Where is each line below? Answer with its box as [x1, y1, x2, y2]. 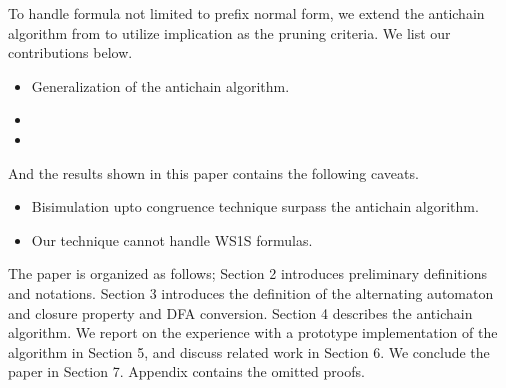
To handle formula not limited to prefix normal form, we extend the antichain [8, 3, 485, 23]
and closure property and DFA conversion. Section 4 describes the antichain [8, 302, 473, 323]
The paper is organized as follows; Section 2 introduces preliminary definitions [8, 263, 487, 284]
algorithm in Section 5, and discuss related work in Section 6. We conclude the [8, 341, 490, 362]
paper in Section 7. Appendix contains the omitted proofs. [8, 361, 365, 382]
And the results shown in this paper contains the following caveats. [8, 162, 419, 183]
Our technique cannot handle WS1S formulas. [31, 229, 313, 250]
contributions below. [8, 42, 133, 63]
